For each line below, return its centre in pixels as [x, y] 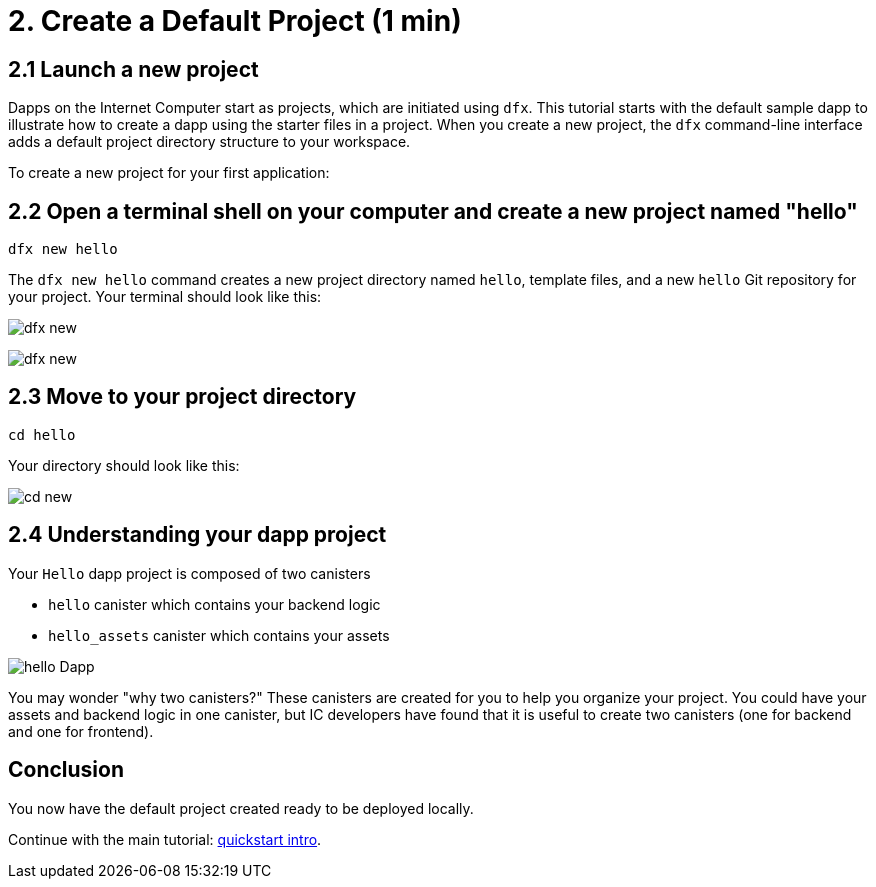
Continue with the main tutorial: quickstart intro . [165, 839]
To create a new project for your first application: [169, 173]
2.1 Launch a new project [133, 69]
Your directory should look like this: [124, 465]
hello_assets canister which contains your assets [219, 635]
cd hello [42, 434]
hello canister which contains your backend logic [214, 604]
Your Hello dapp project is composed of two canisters [189, 573]
